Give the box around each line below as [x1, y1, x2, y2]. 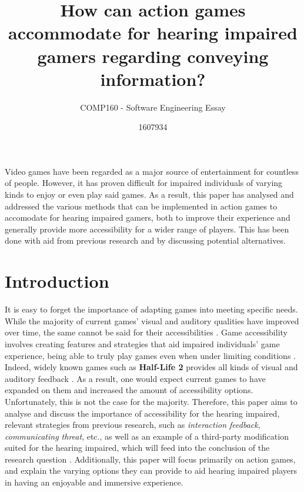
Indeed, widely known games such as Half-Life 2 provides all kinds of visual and [5, 361, 298, 373]
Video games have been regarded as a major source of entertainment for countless [5, 165, 299, 177]
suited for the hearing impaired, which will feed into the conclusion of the [5, 441, 270, 454]
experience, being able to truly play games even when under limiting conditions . [5, 349, 296, 361]
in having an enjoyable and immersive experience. [5, 476, 183, 488]
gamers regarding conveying [37, 44, 269, 68]
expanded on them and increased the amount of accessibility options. [5, 384, 253, 396]
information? [100, 67, 206, 91]
